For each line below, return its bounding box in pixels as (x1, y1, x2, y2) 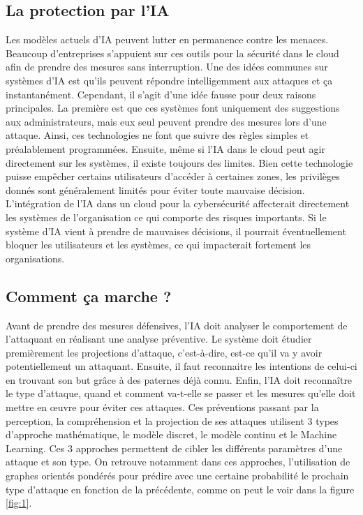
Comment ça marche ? (6, 285, 172, 306)
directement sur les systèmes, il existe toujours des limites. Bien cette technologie (6, 155, 353, 170)
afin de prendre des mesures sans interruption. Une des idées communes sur (6, 59, 328, 74)
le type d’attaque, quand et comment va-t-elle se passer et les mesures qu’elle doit (6, 386, 356, 401)
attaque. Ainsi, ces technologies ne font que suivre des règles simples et (6, 128, 309, 142)
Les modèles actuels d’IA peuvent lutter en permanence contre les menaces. (6, 32, 329, 47)
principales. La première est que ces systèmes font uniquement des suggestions (6, 100, 340, 115)
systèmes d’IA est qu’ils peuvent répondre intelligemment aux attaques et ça (6, 73, 333, 87)
